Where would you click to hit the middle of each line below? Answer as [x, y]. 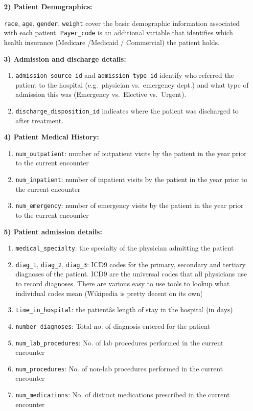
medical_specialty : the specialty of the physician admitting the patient [125, 248]
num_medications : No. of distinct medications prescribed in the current [123, 395]
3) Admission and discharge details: [65, 58]
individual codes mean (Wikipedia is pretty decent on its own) [109, 293]
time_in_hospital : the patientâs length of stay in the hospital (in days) [124, 309]
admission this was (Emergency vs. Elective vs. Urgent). [101, 94]
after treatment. [39, 120]
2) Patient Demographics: [48, 6]
